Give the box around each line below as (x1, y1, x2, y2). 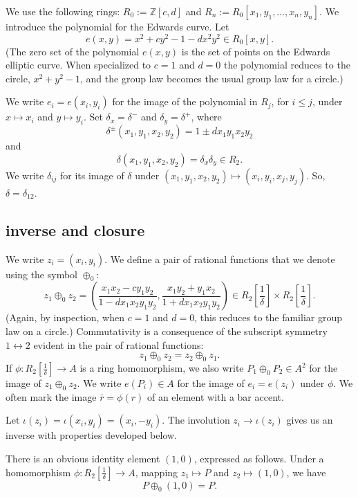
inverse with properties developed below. (6, 428, 177, 442)
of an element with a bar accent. (147, 389, 284, 404)
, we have (286, 464, 326, 479)
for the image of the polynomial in (112, 94, 258, 109)
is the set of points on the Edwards (181, 44, 330, 58)
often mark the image (6, 389, 97, 404)
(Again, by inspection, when (6, 310, 124, 325)
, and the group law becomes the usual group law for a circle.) (80, 71, 343, 85)
